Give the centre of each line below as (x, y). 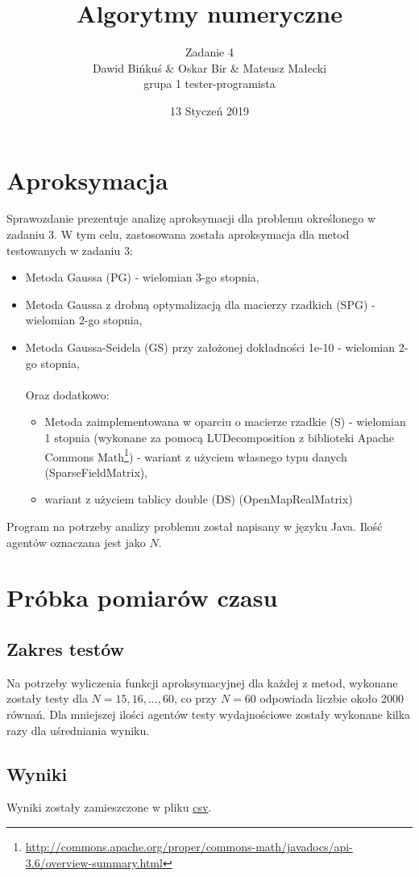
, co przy (195, 698)
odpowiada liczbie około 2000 (332, 698)
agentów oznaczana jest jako (76, 542)
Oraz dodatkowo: (67, 394)
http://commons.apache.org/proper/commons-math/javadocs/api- (189, 846)
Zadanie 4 (209, 52)
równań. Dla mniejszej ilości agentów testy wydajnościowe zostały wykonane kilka (209, 714)
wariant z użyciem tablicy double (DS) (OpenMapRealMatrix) (199, 499)
